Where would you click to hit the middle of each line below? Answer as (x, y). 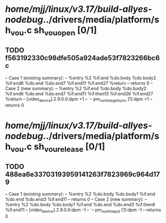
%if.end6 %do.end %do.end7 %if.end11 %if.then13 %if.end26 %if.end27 (79, 93)
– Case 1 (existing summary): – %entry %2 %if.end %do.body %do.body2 (81, 77)
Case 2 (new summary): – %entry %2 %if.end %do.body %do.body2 (76, 88)
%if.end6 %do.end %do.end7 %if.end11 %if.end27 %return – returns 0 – (79, 83)
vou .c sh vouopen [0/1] (54, 31)
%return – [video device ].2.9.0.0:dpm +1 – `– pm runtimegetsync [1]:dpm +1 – (79, 99)
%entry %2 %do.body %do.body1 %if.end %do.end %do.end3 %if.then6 (80, 204)
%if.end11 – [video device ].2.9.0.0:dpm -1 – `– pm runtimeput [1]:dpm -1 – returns (83, 210)
